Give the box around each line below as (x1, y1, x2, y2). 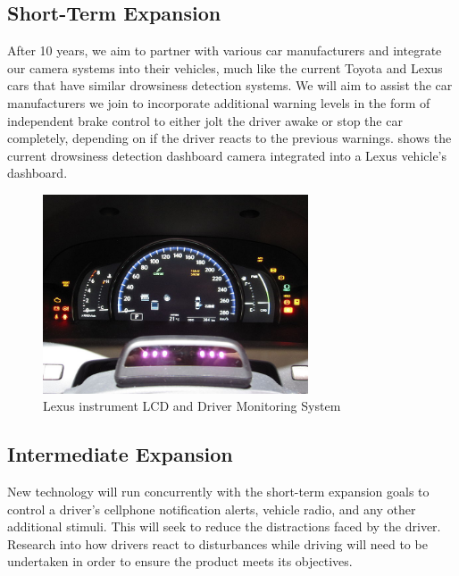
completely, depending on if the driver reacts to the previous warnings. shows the (7, 129, 452, 147)
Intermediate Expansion (7, 440, 233, 468)
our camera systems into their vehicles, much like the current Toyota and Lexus (7, 58, 443, 77)
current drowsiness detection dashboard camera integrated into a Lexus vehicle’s (7, 146, 447, 164)
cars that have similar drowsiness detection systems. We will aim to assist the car (7, 76, 453, 95)
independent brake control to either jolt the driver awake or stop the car (7, 111, 403, 129)
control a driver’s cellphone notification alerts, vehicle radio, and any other (7, 499, 416, 518)
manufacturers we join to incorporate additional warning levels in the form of (7, 93, 430, 112)
